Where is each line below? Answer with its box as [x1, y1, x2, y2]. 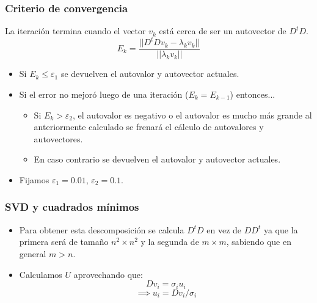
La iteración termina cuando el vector [5, 24, 146, 37]
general [19, 247, 46, 260]
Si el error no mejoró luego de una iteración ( [19, 87, 189, 100]
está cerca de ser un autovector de [159, 24, 286, 37]
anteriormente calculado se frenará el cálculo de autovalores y [34, 120, 264, 133]
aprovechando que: [73, 268, 143, 280]
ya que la [263, 223, 298, 236]
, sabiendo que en [226, 235, 291, 248]
